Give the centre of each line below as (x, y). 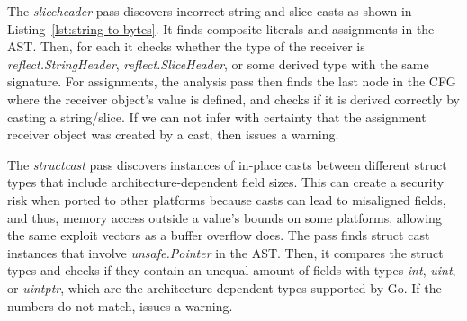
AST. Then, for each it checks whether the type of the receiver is (186, 46)
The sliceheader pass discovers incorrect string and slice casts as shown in (210, 11)
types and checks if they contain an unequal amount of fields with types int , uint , (232, 270)
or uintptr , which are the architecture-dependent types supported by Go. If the (225, 287)
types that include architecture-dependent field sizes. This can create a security (226, 182)
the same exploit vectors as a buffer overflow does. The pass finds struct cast (219, 235)
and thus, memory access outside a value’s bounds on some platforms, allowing (225, 217)
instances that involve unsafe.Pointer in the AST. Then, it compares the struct (225, 252)
